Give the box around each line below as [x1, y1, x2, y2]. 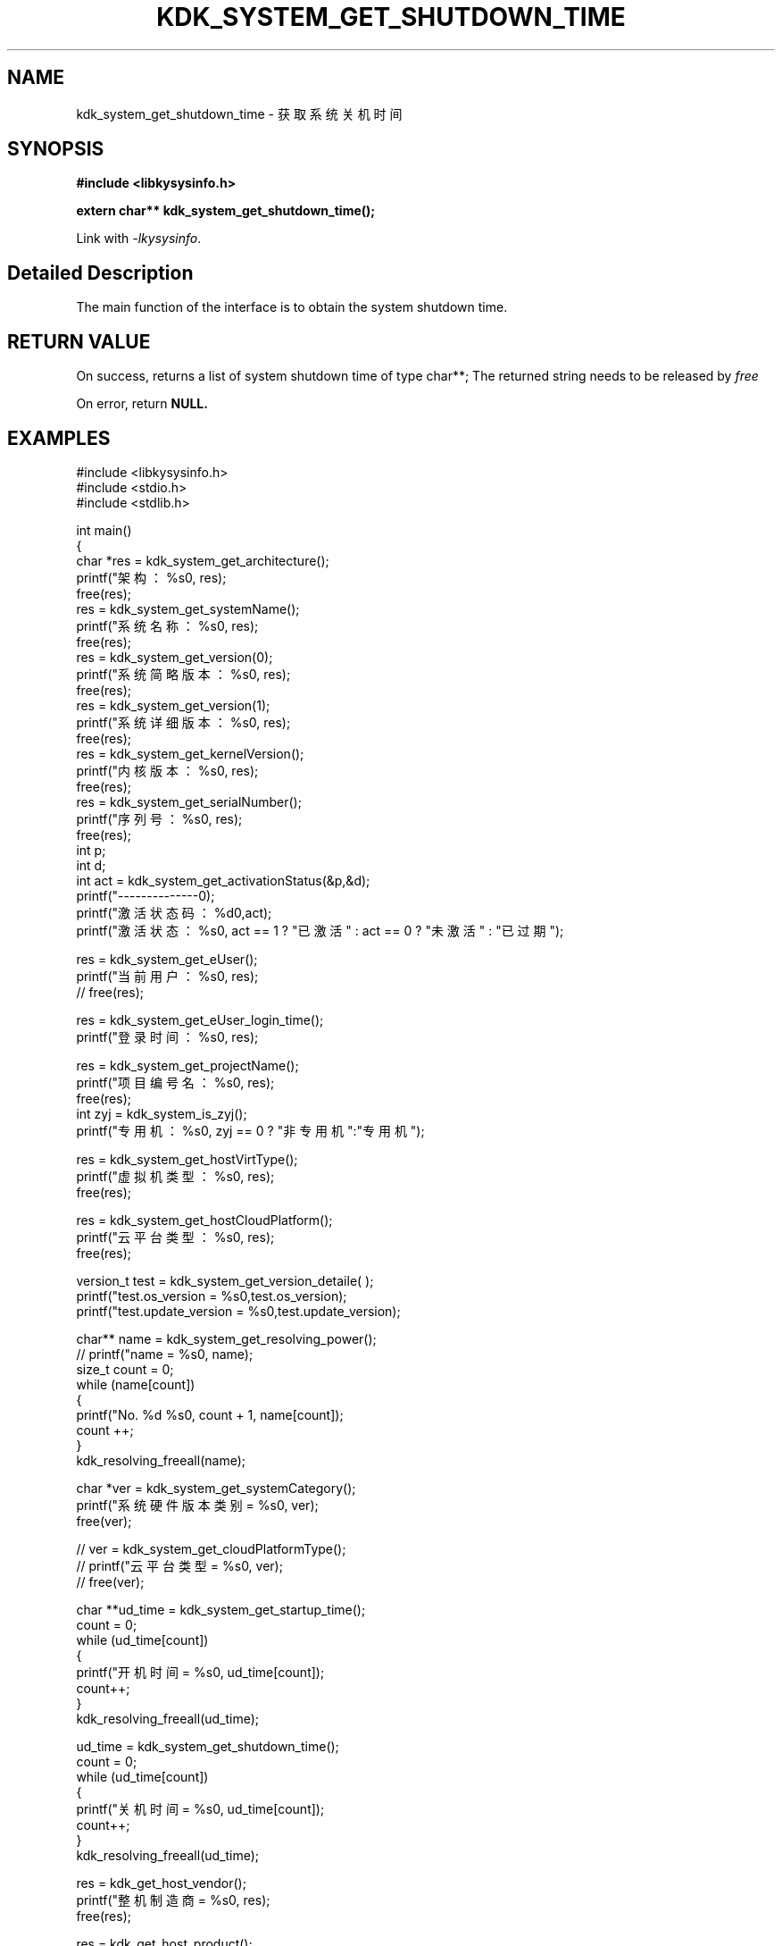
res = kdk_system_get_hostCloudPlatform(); [76, 1212, 333, 1228]
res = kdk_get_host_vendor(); [76, 1875, 246, 1891]
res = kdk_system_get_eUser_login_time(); [76, 1011, 324, 1028]
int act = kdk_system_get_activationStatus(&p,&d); [76, 872, 370, 888]
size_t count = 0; [76, 1361, 174, 1377]
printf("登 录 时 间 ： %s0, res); [76, 1028, 259, 1044]
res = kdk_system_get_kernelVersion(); [76, 745, 304, 761]
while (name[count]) [76, 1376, 195, 1392]
